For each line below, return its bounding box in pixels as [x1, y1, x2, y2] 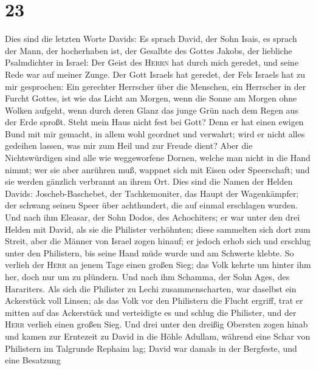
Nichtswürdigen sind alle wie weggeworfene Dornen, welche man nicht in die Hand [5, 151, 311, 164]
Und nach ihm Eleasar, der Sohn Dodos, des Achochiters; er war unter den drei [5, 211, 300, 224]
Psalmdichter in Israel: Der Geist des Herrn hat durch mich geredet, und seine [5, 56, 299, 69]
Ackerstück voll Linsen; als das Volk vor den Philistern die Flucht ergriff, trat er [5, 294, 303, 307]
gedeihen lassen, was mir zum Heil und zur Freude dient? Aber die [5, 139, 253, 152]
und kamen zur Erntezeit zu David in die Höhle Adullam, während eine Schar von [5, 329, 311, 342]
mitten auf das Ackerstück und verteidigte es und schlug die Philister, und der [5, 306, 297, 318]
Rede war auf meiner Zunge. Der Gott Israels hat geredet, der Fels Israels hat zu [5, 67, 306, 80]
